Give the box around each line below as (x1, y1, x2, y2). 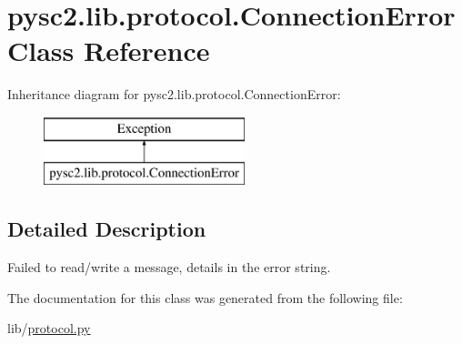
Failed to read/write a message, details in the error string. (7, 258, 331, 277)
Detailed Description (7, 215, 206, 243)
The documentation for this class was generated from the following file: (7, 288, 403, 307)
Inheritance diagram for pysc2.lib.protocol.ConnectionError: (7, 85, 341, 104)
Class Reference (7, 32, 210, 69)
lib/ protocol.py (7, 319, 91, 338)
